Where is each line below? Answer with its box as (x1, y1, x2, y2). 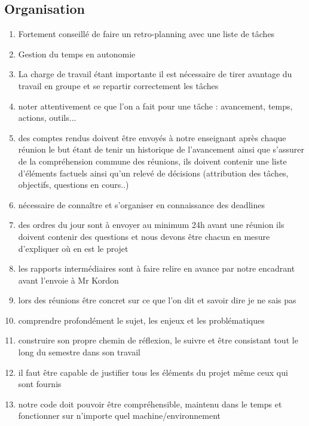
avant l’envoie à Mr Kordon (18, 273, 119, 286)
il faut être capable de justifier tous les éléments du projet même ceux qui (18, 366, 288, 378)
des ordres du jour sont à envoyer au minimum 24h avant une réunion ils (18, 218, 284, 231)
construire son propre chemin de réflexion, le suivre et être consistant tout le (18, 334, 298, 346)
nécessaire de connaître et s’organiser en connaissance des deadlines (18, 198, 265, 211)
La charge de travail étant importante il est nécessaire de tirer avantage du (18, 68, 292, 80)
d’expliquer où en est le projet (18, 242, 129, 254)
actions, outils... (18, 111, 77, 124)
